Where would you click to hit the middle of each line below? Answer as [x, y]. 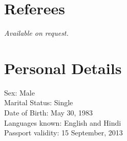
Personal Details [63, 68]
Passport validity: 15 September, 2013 [63, 133]
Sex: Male [19, 92]
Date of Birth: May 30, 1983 [49, 113]
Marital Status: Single [39, 102]
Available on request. [36, 33]
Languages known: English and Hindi [63, 122]
